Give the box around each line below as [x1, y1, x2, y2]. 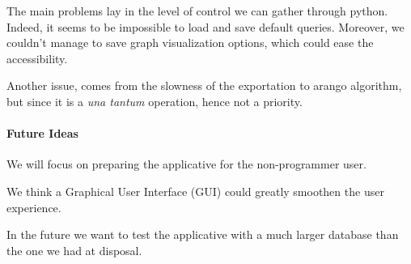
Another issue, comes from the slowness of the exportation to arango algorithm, [6, 77, 402, 94]
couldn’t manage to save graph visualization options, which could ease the [6, 34, 374, 51]
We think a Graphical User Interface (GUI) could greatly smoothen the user [6, 182, 384, 199]
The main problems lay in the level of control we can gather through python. [6, 2, 388, 19]
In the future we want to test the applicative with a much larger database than [6, 226, 399, 243]
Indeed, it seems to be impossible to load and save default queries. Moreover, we [6, 18, 405, 35]
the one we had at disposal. [6, 241, 142, 258]
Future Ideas [6, 125, 78, 142]
